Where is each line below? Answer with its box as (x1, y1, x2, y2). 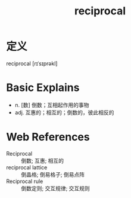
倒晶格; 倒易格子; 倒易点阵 (21, 170, 85, 178)
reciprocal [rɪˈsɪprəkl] (6, 60, 58, 67)
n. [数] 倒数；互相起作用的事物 (14, 101, 89, 108)
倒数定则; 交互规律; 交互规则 (21, 184, 91, 192)
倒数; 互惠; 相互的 (21, 157, 64, 164)
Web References (6, 130, 91, 144)
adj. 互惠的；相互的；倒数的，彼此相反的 (14, 109, 114, 116)
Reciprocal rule (6, 178, 43, 185)
